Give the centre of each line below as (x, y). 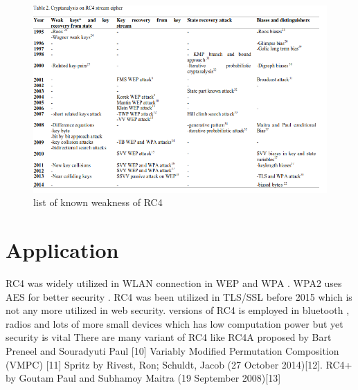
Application (62, 250)
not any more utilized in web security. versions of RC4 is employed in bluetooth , (178, 310)
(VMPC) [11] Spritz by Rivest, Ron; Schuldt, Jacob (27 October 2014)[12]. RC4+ (179, 364)
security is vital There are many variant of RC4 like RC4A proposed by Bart (169, 337)
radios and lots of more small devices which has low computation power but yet (174, 323)
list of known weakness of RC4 (98, 202)
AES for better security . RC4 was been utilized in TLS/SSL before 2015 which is (179, 296)
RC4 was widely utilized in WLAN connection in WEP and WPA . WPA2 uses (174, 283)
